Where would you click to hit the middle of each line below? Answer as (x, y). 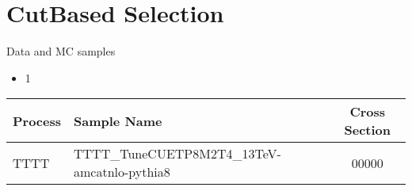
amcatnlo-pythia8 (122, 172)
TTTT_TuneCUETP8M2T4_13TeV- (177, 154)
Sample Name (118, 120)
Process (37, 120)
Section (368, 130)
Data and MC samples (61, 51)
